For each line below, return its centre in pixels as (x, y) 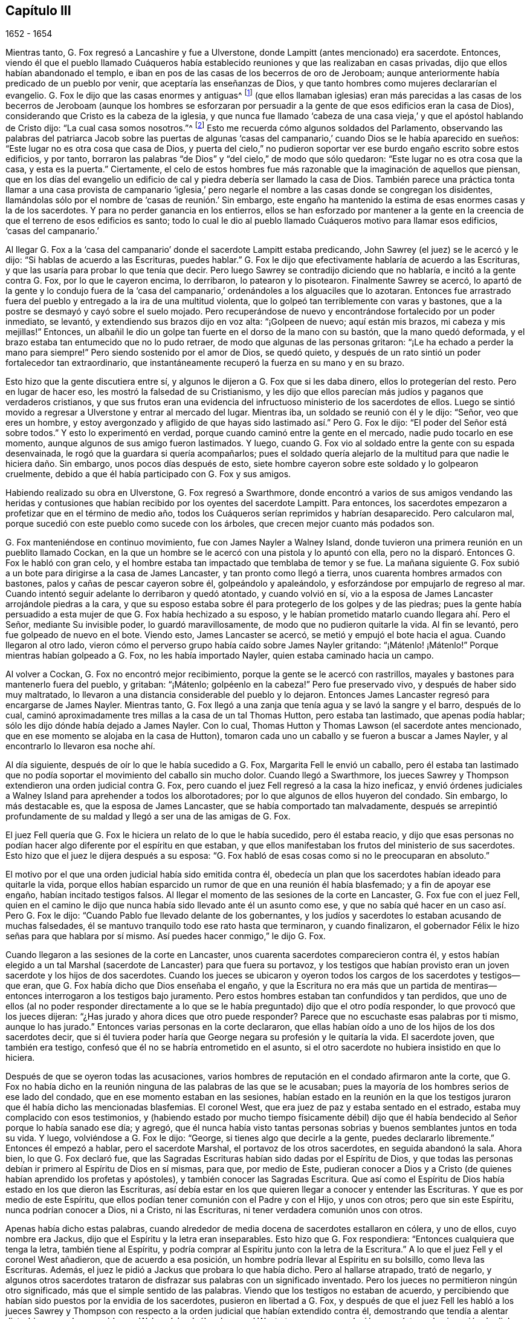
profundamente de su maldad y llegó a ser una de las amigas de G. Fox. (148, 816)
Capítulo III (38, 11)
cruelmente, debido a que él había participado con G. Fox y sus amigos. (148, 474)
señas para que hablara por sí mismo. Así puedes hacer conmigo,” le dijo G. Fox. (166, 936)
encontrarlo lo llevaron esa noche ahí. (80, 746)
